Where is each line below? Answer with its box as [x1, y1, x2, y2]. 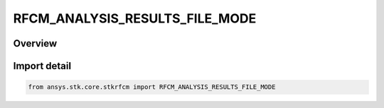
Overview [13, 37, 58, 49]
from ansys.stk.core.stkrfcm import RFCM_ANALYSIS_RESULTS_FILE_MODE [28, 83, 276, 91]
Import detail [13, 60, 71, 72]
